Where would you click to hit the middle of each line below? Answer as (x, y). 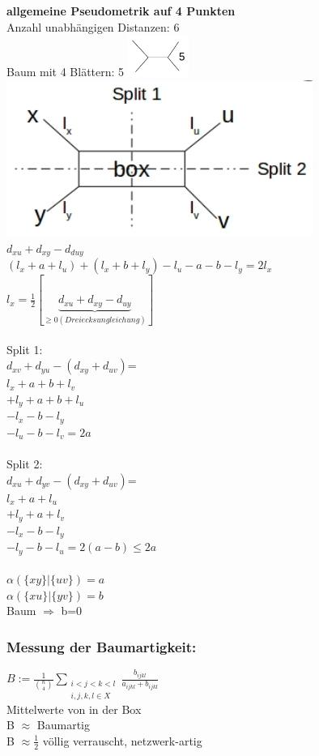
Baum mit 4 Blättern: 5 (66, 72)
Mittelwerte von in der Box (74, 709)
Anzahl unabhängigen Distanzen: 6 (93, 26)
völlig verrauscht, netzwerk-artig (122, 740)
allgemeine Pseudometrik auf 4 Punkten (121, 11)
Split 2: (25, 463)
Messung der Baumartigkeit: (102, 646)
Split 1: (25, 349)
